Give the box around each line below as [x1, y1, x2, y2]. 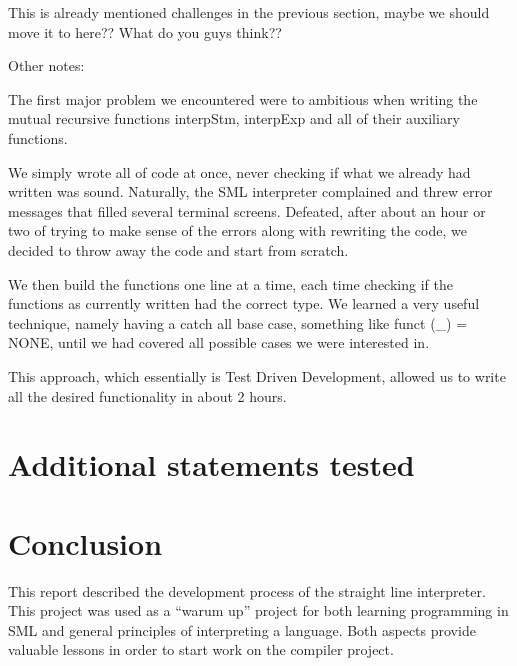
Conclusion [8, 522, 163, 563]
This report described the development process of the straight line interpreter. [8, 580, 486, 601]
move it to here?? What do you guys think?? [8, 21, 282, 42]
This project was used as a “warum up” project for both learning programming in [8, 600, 509, 621]
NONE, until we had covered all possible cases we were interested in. [8, 332, 430, 353]
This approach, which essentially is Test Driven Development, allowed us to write [8, 365, 506, 386]
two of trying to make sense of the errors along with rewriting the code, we [8, 220, 467, 241]
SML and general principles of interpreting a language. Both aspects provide [8, 619, 476, 640]
